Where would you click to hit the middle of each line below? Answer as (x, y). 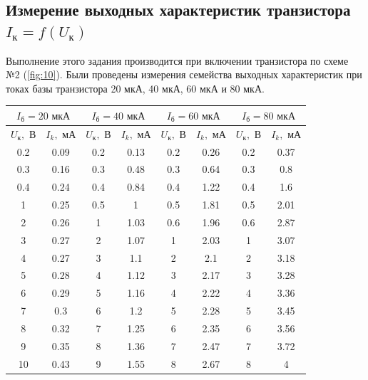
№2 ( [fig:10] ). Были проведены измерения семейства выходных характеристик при (184, 74)
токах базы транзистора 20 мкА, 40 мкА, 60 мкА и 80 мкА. (135, 88)
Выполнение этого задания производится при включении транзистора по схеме (177, 60)
